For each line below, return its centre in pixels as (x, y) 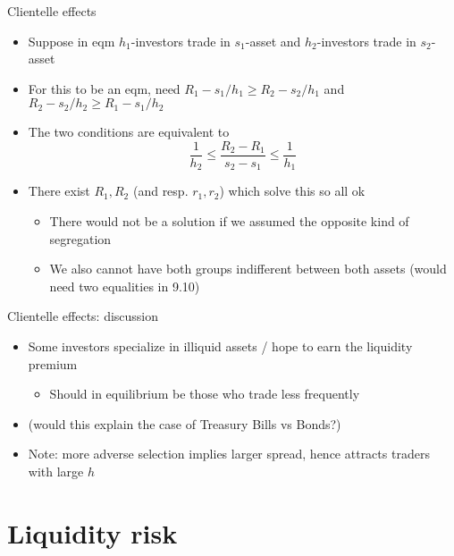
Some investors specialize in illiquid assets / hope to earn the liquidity (220, 346)
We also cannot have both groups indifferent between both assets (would (248, 269)
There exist (59, 191)
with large (56, 472)
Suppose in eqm (71, 41)
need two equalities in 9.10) (125, 286)
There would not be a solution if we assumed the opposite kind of (229, 221)
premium (53, 363)
